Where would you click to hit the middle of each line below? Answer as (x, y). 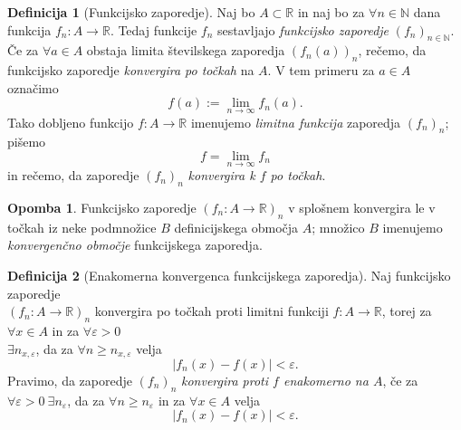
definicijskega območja (236, 227)
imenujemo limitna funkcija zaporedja (296, 122)
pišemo (27, 142)
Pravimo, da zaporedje (70, 381)
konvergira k (221, 175)
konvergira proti (225, 381)
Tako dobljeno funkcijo (71, 122)
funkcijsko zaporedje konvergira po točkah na (131, 70)
